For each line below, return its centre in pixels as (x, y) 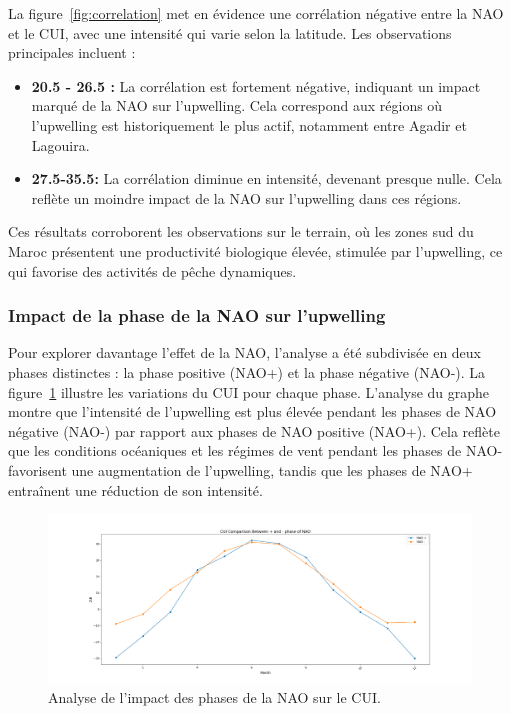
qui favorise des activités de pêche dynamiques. (152, 270)
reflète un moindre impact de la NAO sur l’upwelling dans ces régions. (246, 197)
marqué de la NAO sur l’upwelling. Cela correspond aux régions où (237, 105)
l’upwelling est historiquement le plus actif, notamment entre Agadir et (249, 124)
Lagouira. (60, 144)
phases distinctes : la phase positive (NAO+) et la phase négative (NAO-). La (247, 371)
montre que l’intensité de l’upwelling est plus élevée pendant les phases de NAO (252, 411)
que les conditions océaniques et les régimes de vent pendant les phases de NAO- (255, 450)
